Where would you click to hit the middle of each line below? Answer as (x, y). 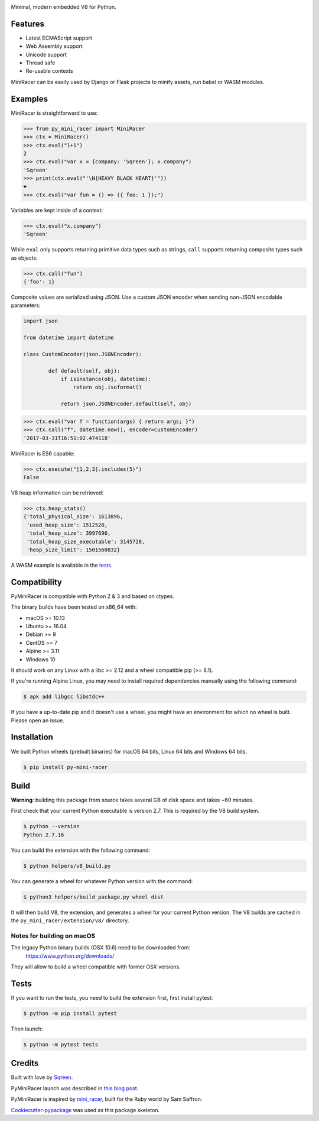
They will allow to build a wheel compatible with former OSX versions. (96, 967)
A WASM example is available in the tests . (62, 565)
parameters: (26, 305)
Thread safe (40, 63)
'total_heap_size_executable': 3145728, (86, 542)
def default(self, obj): (84, 371)
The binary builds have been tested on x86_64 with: (74, 607)
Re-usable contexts (49, 71)
